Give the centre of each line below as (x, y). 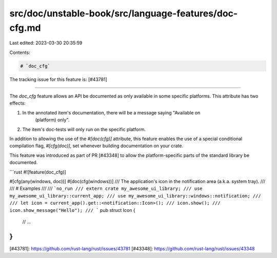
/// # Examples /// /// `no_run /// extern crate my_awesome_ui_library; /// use (106, 188)
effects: (17, 103)
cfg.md (25, 28)
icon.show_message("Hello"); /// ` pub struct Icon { (72, 210)
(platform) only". (52, 120)
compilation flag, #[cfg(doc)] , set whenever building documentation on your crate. (96, 146)
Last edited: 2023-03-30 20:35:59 (46, 43)
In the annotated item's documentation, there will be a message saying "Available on (111, 112)
